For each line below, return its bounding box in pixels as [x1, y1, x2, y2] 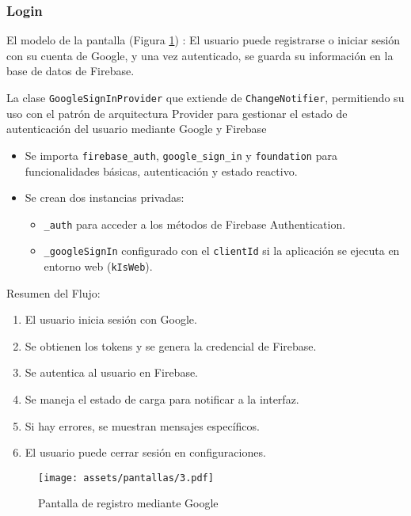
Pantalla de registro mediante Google [38, 495, 219, 511]
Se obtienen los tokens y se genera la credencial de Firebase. [25, 337, 317, 354]
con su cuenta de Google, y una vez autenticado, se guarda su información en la [6, 47, 394, 63]
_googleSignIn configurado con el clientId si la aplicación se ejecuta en [44, 242, 400, 259]
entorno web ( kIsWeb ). [44, 258, 153, 274]
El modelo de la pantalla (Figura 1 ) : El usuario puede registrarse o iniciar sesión [6, 32, 401, 48]
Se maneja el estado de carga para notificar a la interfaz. [25, 391, 299, 408]
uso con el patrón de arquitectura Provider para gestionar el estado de [6, 104, 348, 121]
